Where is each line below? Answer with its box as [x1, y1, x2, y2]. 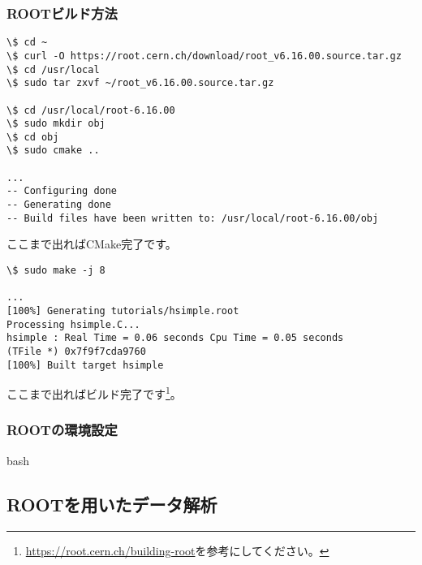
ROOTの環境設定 [6, 420, 118, 440]
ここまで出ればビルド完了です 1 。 [6, 383, 182, 402]
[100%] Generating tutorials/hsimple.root [6, 304, 239, 317]
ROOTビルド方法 [6, 2, 118, 23]
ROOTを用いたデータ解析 [6, 491, 217, 516]
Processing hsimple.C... [6, 318, 140, 330]
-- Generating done [6, 199, 111, 211]
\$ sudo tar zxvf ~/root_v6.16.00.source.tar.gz [6, 77, 274, 89]
